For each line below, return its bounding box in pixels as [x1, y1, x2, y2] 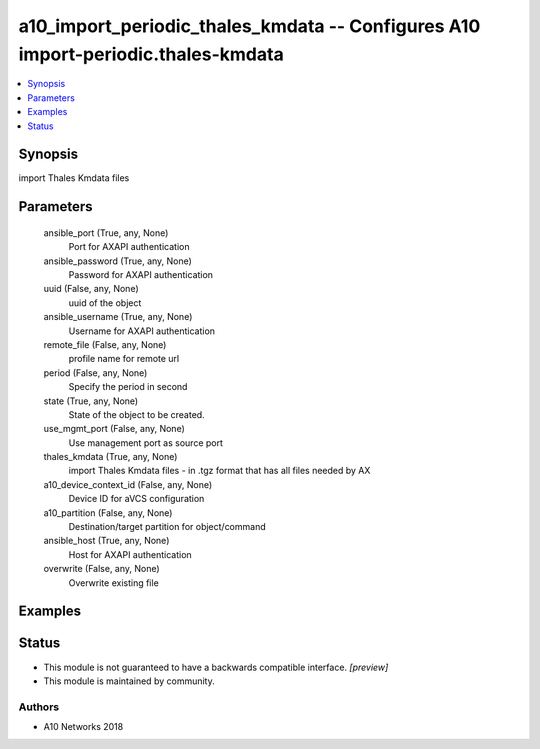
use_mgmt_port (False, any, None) [43, 423, 185, 435]
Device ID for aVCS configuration [68, 493, 205, 505]
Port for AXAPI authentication [68, 241, 190, 253]
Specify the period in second [68, 381, 188, 393]
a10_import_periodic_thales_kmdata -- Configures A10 [18, 15, 481, 37]
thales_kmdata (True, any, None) [43, 451, 178, 463]
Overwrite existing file [68, 576, 159, 589]
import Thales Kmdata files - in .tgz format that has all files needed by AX [68, 465, 371, 477]
